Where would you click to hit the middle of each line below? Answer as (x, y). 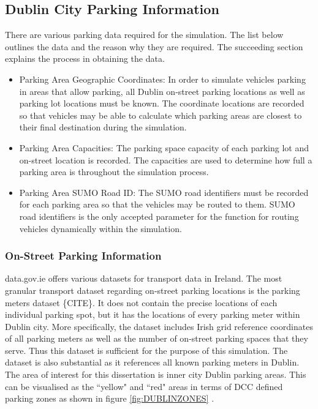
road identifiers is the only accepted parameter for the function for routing (159, 216)
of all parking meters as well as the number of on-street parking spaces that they (157, 338)
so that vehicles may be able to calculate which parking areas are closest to (161, 115)
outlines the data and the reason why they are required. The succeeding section (154, 46)
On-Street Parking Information (83, 256)
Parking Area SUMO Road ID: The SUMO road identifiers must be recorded (164, 192)
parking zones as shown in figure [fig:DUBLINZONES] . (110, 398)
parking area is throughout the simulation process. (114, 172)
